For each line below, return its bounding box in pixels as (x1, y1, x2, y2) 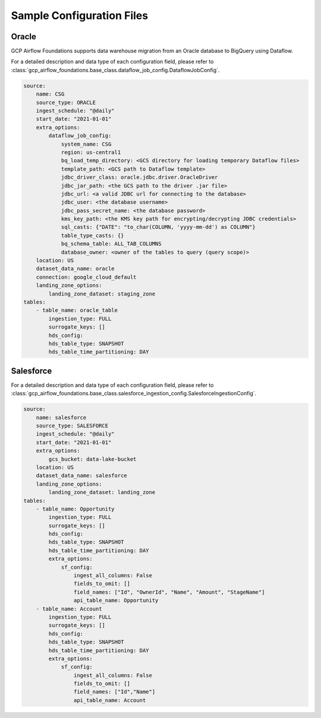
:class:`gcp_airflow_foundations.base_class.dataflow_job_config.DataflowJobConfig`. (11, 66, 220, 74)
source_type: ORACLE (36, 99, 96, 106)
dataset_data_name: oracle (36, 265, 115, 272)
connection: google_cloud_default (36, 273, 137, 281)
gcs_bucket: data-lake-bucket (48, 455, 137, 462)
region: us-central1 (61, 149, 121, 156)
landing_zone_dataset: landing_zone (48, 489, 156, 496)
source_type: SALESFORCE (36, 422, 109, 429)
